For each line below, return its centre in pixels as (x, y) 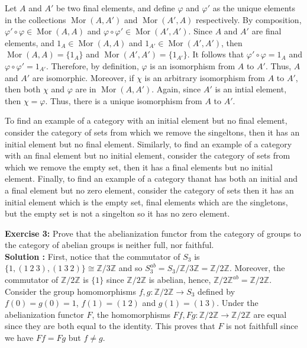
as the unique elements (254, 8)
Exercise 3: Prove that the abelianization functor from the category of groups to (153, 233)
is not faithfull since (262, 326)
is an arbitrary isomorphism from (205, 77)
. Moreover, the (257, 268)
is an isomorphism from (193, 65)
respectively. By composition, (249, 19)
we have (19, 338)
